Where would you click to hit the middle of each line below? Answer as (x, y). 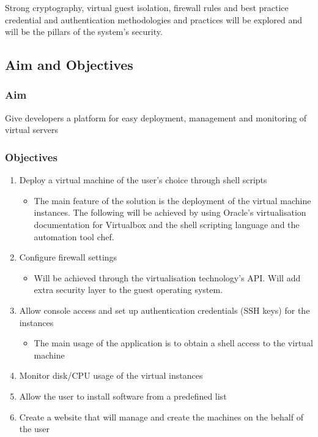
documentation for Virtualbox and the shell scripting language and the (167, 224)
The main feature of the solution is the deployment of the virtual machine (172, 200)
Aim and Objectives (69, 65)
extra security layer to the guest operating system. (128, 290)
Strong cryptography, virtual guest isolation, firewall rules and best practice (147, 7)
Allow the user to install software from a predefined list (123, 396)
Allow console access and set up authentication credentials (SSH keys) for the (165, 310)
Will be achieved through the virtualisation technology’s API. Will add (167, 277)
